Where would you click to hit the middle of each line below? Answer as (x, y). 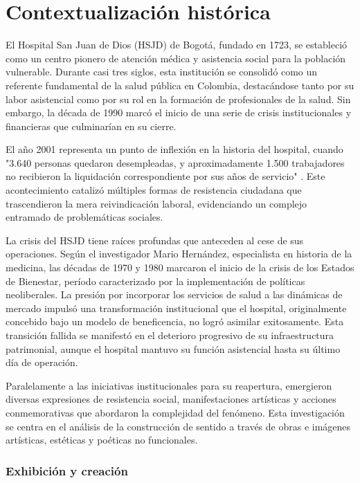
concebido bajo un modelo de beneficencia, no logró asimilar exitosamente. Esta (175, 321)
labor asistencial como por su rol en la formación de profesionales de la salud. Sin (178, 99)
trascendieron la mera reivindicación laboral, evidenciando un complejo (156, 203)
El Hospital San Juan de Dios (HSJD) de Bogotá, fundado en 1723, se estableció (177, 45)
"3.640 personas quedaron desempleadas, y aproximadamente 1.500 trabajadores (175, 162)
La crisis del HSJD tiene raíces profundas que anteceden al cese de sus (155, 240)
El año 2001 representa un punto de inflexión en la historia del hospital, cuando (174, 149)
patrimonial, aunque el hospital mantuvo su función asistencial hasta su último (173, 348)
